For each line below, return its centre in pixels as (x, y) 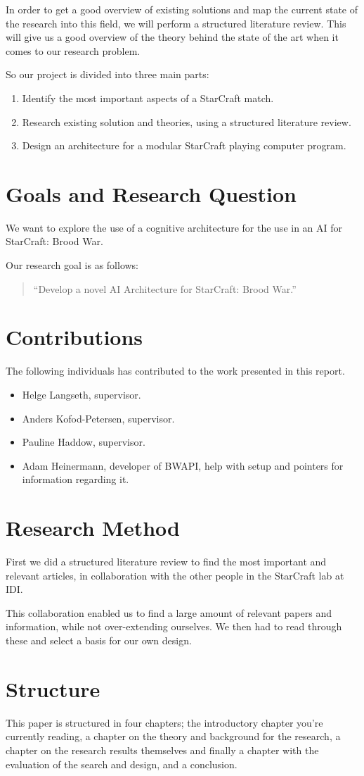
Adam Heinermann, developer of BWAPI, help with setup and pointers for (183, 465)
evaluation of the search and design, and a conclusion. (122, 764)
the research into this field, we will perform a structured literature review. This (176, 23)
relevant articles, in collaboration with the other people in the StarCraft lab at (175, 575)
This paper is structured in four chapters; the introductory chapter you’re (164, 722)
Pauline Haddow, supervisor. (84, 442)
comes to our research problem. (73, 50)
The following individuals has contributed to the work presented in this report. (175, 371)
